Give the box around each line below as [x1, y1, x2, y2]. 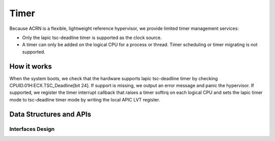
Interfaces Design [9, 125, 55, 132]
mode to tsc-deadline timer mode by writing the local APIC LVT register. [9, 96, 160, 102]
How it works [9, 62, 52, 70]
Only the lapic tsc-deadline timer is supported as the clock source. [22, 34, 162, 41]
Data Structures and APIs [9, 110, 92, 119]
